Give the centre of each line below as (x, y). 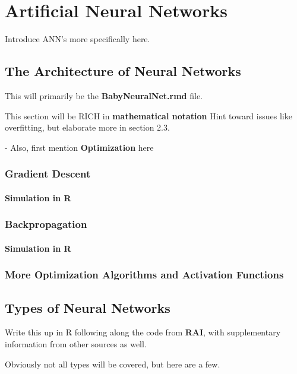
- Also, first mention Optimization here (79, 147)
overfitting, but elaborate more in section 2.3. (87, 127)
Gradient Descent (48, 174)
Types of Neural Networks (88, 307)
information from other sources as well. (76, 344)
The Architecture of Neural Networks (123, 71)
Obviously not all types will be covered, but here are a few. (113, 364)
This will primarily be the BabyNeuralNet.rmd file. (104, 95)
